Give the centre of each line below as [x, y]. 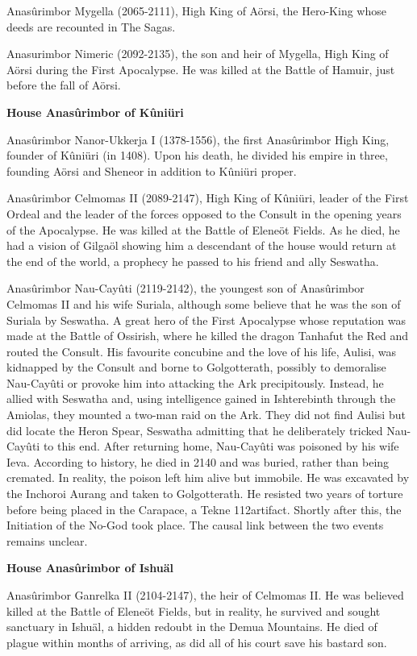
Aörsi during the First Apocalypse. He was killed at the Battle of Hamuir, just [201, 69]
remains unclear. [47, 540]
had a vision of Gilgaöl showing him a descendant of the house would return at [202, 245]
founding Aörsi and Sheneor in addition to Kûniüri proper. [152, 170]
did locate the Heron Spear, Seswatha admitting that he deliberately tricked [195, 430]
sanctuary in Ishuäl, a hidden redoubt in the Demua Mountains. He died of [192, 627]
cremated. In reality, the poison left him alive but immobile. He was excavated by [208, 477]
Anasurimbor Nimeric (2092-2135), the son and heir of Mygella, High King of [198, 54]
